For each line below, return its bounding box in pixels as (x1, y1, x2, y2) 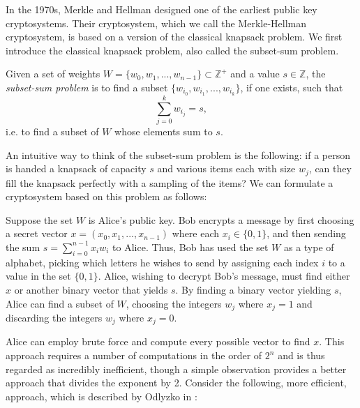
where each (172, 226, 220, 241)
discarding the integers (6, 310, 103, 324)
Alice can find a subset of (6, 296, 114, 310)
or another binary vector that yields (14, 282, 168, 296)
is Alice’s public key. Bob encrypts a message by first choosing (88, 212, 354, 227)
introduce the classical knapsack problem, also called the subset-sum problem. (6, 43, 339, 57)
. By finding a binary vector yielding (175, 282, 331, 296)
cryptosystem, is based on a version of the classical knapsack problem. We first (6, 29, 343, 44)
